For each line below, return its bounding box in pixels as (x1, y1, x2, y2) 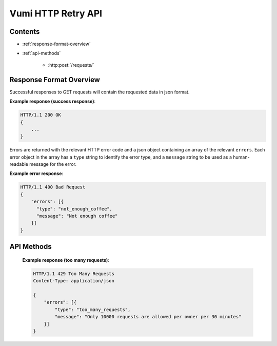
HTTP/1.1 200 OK (20, 112, 62, 118)
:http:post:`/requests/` (48, 62, 94, 68)
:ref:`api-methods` (22, 50, 61, 56)
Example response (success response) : (9, 98, 96, 105)
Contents (9, 27, 40, 36)
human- (232, 154, 250, 160)
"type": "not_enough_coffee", (36, 206, 113, 212)
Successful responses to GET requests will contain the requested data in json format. (9, 89, 190, 95)
